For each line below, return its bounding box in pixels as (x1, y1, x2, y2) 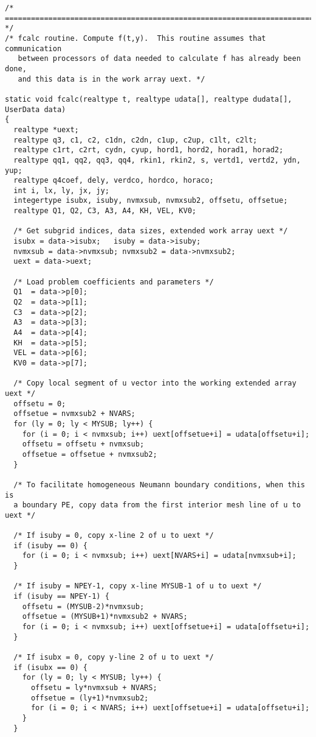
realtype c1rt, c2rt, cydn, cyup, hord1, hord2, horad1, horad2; (13, 146, 284, 155)
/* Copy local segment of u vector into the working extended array (13, 379, 297, 388)
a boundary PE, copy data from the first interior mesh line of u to (13, 501, 301, 510)
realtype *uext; (13, 125, 79, 134)
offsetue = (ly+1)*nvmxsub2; (30, 693, 149, 702)
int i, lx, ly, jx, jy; (13, 186, 109, 195)
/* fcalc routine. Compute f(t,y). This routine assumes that (5, 33, 266, 43)
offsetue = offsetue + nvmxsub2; (22, 450, 157, 459)
